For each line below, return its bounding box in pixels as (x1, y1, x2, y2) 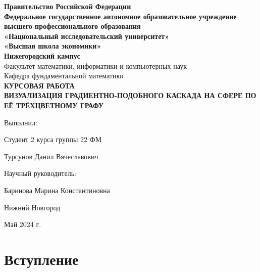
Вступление (4, 248, 79, 269)
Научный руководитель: (4, 168, 76, 178)
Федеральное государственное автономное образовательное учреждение (4, 11, 237, 21)
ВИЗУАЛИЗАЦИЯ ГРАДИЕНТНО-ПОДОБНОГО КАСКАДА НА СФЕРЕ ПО (4, 90, 256, 101)
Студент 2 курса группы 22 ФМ (4, 134, 102, 145)
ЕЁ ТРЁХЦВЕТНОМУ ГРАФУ (4, 100, 104, 110)
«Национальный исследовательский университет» (4, 30, 170, 41)
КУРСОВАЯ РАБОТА (4, 80, 75, 90)
